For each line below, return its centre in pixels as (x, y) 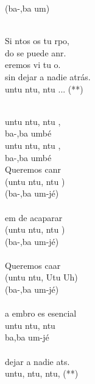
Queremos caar (33, 265)
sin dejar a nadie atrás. (48, 76)
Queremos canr (33, 169)
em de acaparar (34, 217)
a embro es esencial (41, 313)
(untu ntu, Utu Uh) (41, 277)
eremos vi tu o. (33, 65)
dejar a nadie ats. (37, 361)
